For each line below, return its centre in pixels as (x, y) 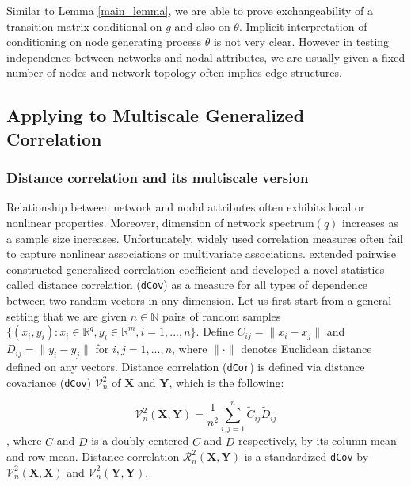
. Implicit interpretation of (303, 26)
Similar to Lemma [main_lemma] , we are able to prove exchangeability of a (190, 10)
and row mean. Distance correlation (93, 456)
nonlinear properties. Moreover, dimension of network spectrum (160, 222)
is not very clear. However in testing (301, 42)
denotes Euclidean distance (306, 349)
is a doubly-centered (140, 440)
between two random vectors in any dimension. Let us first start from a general (199, 300)
